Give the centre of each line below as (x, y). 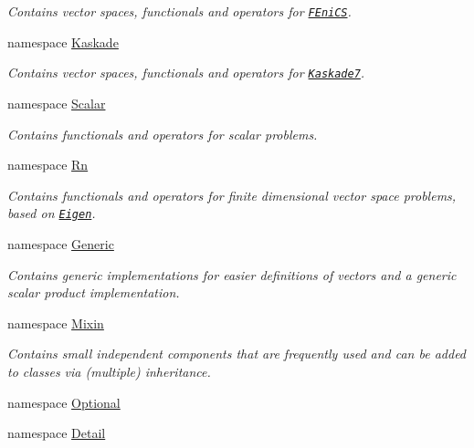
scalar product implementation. (94, 292)
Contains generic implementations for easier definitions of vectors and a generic (232, 274)
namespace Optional (64, 402)
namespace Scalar (57, 103)
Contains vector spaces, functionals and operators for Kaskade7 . (186, 73)
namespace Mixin (56, 323)
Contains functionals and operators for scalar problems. (163, 134)
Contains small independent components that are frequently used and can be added (237, 354)
